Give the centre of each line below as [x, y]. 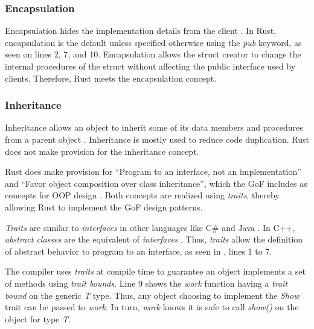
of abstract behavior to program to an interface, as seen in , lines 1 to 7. [139, 251]
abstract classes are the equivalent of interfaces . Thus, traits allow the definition [154, 239]
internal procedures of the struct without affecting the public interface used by [150, 66]
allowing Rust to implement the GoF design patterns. [104, 207]
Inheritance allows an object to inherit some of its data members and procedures [154, 127]
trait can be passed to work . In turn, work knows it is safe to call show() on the [152, 307]
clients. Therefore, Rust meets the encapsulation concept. [111, 78]
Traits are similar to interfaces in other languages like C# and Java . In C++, [150, 227]
